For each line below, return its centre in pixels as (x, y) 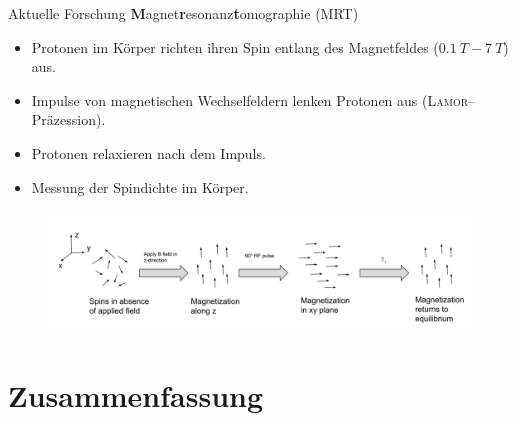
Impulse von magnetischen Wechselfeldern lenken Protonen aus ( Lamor (250, 99)
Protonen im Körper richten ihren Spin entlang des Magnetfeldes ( (235, 46)
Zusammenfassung (136, 394)
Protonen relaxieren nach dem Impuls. (148, 152)
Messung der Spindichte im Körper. (140, 186)
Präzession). (68, 119)
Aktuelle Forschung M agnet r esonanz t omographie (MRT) (183, 13)
